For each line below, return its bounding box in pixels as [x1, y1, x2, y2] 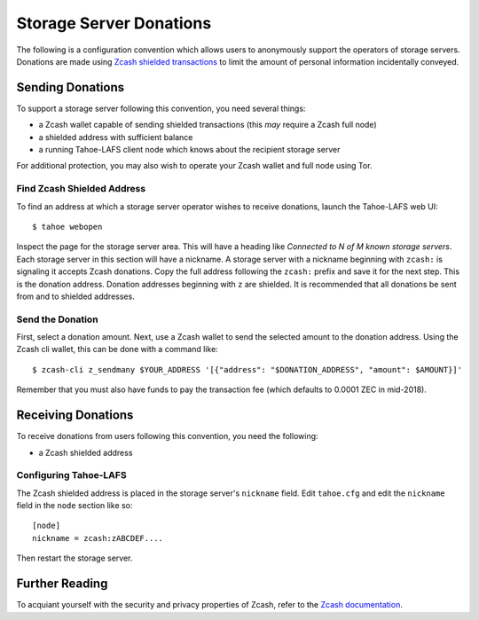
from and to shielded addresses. [16, 291, 135, 302]
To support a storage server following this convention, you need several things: [16, 103, 306, 114]
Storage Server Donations [16, 13, 212, 33]
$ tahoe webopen [32, 222, 103, 232]
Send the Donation [16, 313, 98, 326]
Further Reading [16, 577, 108, 592]
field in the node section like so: [16, 500, 133, 511]
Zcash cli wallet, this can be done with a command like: [16, 344, 219, 355]
